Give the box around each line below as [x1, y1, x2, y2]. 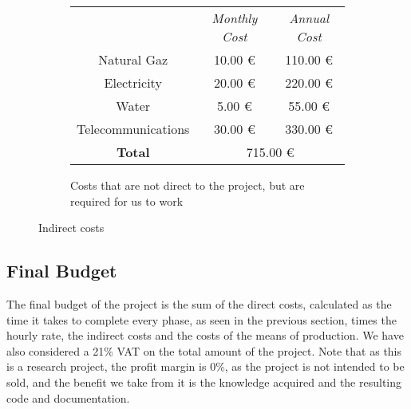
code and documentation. [6, 389, 130, 406]
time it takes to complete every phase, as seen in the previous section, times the [6, 311, 397, 328]
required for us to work [70, 192, 184, 209]
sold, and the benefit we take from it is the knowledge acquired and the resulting [6, 373, 402, 390]
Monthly [211, 9, 258, 27]
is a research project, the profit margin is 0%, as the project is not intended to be [6, 358, 405, 375]
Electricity [104, 73, 162, 92]
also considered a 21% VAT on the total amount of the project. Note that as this [6, 342, 402, 359]
